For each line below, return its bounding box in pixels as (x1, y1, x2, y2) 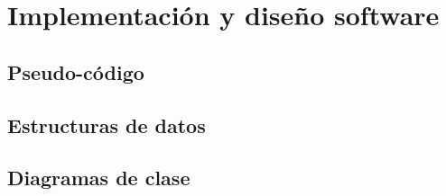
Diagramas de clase (7, 164, 190, 192)
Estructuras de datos (7, 111, 206, 138)
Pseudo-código (7, 58, 144, 85)
